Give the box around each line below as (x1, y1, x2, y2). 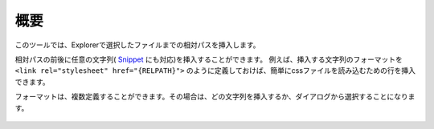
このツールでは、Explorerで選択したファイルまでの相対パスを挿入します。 (14, 40, 260, 50)
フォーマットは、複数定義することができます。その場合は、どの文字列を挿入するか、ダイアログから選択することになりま (14, 92, 416, 102)
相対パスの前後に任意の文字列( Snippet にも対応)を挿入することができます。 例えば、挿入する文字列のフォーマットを (14, 54, 403, 64)
